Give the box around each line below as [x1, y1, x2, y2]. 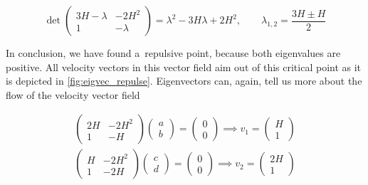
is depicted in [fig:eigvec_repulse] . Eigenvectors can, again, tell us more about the [6, 73, 362, 88]
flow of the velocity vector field [6, 87, 140, 102]
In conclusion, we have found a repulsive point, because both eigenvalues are [6, 46, 341, 60]
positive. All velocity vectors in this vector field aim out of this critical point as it [6, 59, 362, 74]
